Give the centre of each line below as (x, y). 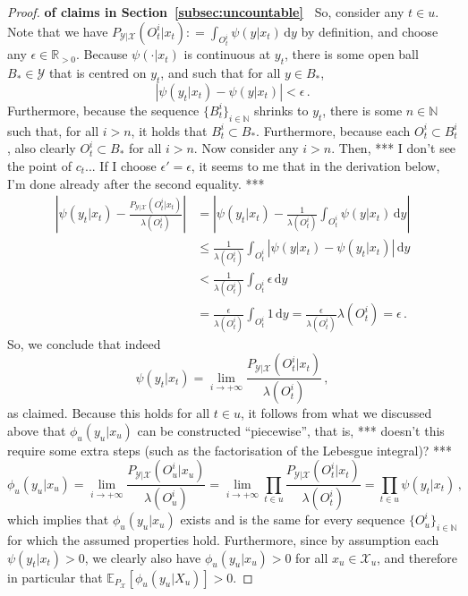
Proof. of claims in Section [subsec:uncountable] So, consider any (206, 12)
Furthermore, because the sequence (103, 110)
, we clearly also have (143, 557)
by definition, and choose (370, 31)
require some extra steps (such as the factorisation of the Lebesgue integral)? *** (230, 450)
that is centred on (98, 73)
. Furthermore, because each (333, 130)
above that (37, 430)
